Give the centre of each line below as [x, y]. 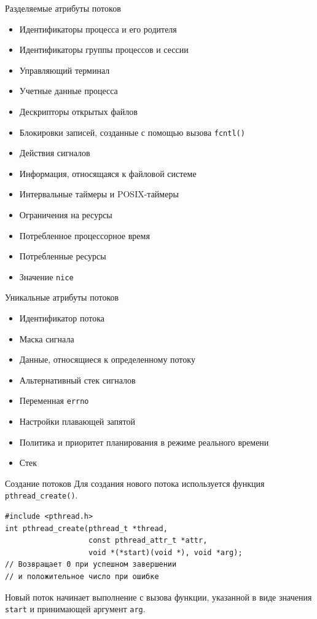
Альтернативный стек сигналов [77, 380]
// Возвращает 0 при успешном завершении [91, 565]
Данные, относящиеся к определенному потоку [107, 359]
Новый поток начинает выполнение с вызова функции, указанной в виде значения [158, 597]
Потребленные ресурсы [63, 256]
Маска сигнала [47, 338]
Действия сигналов [55, 153]
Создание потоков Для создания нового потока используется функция [135, 483]
